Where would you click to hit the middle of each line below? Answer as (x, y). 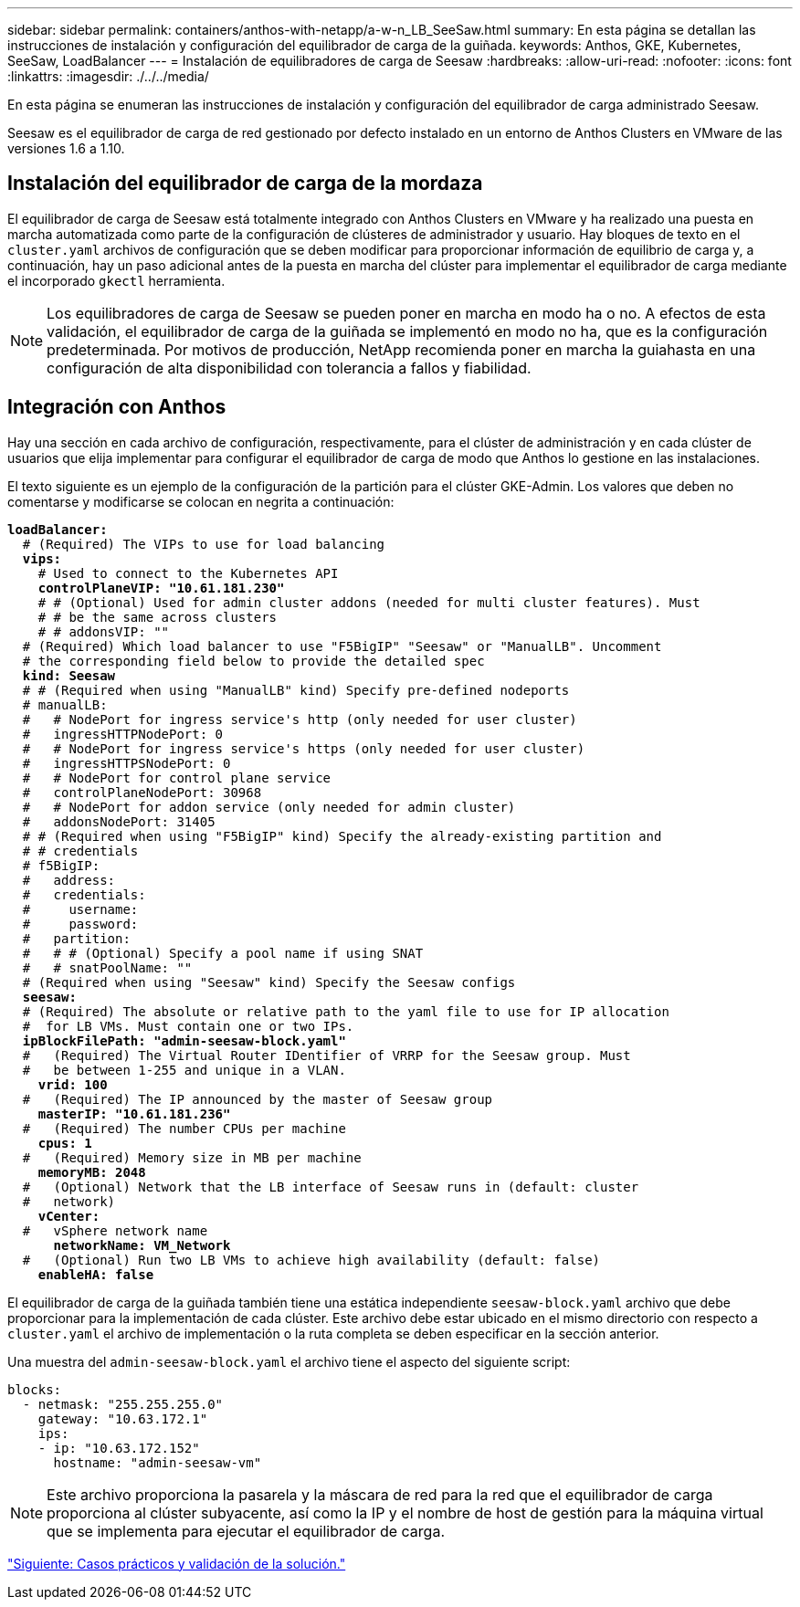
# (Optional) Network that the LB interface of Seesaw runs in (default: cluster (331, 1187)
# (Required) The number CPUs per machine (184, 1128)
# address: (69, 880)
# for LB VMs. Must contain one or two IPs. (188, 1026)
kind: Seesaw (69, 675)
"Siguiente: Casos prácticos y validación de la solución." (177, 1563)
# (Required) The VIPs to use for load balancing (204, 544)
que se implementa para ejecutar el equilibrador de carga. (246, 1531)
